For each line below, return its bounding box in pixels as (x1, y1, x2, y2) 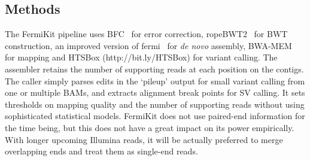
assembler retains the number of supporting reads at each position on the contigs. (5, 62, 304, 75)
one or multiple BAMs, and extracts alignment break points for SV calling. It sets (5, 86, 305, 99)
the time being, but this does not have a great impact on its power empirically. (5, 121, 294, 133)
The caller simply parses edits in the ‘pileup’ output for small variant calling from (5, 74, 305, 87)
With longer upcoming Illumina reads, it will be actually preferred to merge (5, 133, 283, 145)
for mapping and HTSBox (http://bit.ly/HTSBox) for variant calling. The (5, 51, 278, 63)
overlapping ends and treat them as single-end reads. (5, 145, 198, 157)
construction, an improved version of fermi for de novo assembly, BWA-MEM (5, 39, 292, 51)
